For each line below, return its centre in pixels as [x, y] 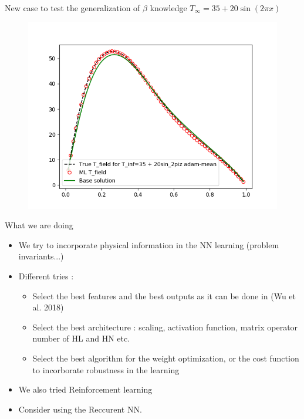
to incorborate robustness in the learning [106, 369]
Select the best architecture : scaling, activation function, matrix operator [165, 327]
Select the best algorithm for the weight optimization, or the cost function [166, 358]
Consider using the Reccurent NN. [80, 409]
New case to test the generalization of [72, 8]
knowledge [168, 8]
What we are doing [39, 225]
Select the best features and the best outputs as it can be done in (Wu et [164, 295]
